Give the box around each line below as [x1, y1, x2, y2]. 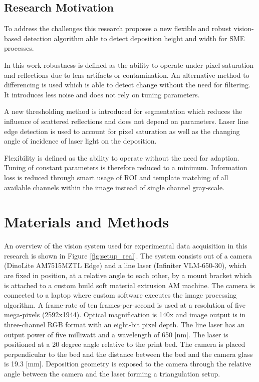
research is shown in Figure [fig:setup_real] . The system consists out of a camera [4, 250, 252, 261]
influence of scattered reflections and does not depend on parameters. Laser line [4, 115, 249, 126]
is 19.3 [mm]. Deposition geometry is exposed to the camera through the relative [4, 358, 251, 369]
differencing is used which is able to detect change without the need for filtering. [4, 79, 250, 90]
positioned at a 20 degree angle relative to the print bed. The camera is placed [4, 339, 245, 349]
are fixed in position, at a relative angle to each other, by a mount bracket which [4, 270, 252, 281]
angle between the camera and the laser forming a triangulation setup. [4, 368, 220, 378]
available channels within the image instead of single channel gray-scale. [4, 182, 225, 192]
